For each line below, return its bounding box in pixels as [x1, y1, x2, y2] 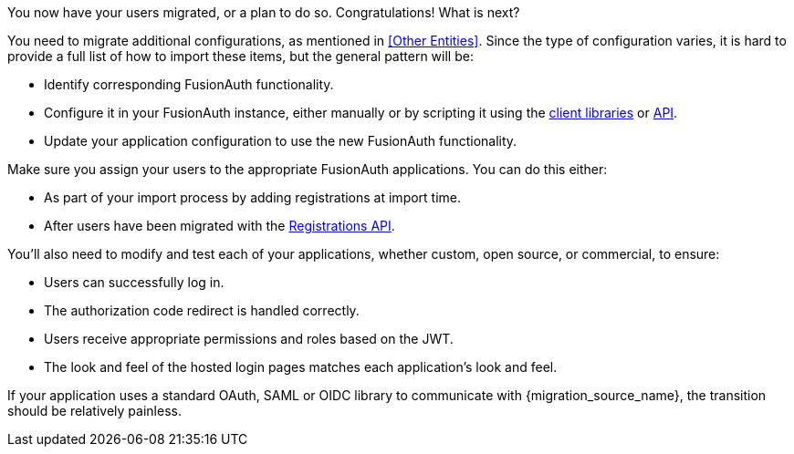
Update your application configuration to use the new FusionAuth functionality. [44, 133, 517, 149]
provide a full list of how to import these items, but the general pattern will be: [7, 48, 474, 64]
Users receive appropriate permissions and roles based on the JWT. [44, 331, 454, 346]
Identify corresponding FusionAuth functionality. [44, 77, 334, 92]
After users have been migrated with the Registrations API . [44, 218, 395, 233]
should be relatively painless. [7, 403, 182, 418]
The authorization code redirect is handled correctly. [44, 303, 360, 318]
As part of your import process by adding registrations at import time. [44, 190, 462, 205]
